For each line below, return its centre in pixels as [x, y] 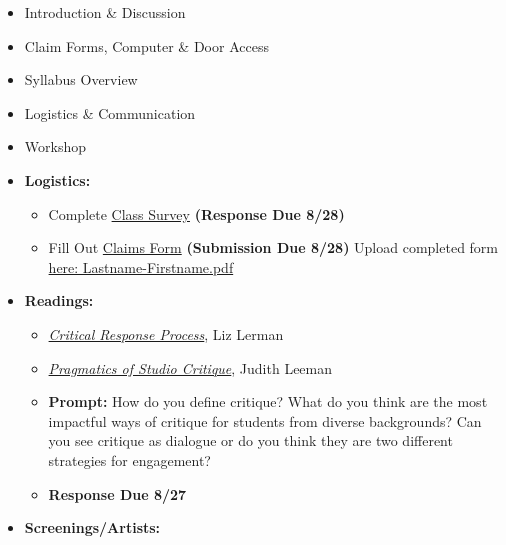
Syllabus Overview [81, 79]
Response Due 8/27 [117, 493]
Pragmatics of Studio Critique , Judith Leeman [190, 367]
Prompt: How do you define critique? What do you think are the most [268, 401]
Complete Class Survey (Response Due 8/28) [196, 213]
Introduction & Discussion [105, 12]
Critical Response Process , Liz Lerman [166, 333]
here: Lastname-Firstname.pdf [141, 266]
